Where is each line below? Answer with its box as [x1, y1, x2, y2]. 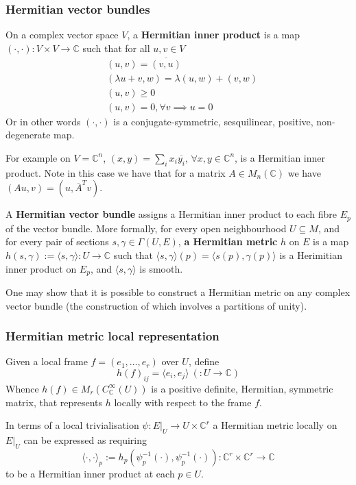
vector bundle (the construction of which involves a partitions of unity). [5, 298, 307, 312]
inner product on [5, 261, 77, 275]
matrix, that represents [5, 395, 103, 409]
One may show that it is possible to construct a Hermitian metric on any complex [5, 285, 351, 299]
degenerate [5, 127, 51, 142]
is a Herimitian [279, 247, 342, 262]
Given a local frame [5, 354, 88, 369]
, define [188, 354, 219, 369]
